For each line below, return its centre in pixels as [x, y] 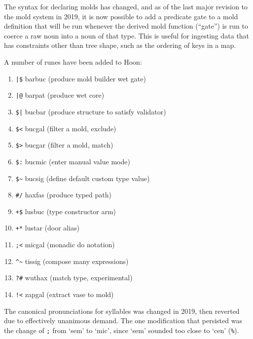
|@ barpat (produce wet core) [60, 95]
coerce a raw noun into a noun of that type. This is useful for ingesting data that [127, 35]
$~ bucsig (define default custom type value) [83, 178]
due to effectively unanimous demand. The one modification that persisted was [123, 320]
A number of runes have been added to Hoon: [73, 61]
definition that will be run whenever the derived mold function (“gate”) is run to [126, 26]
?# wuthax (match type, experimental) [74, 278]
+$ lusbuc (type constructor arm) [66, 211]
